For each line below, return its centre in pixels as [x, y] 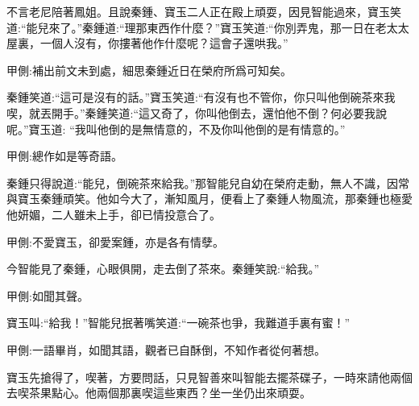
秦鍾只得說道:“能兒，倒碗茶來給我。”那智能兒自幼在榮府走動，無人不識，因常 [208, 182]
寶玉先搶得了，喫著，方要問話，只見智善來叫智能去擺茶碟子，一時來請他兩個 [209, 377]
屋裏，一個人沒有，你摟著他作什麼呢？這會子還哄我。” [147, 43]
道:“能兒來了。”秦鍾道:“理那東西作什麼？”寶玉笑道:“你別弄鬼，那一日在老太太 [208, 27]
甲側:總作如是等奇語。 [64, 156]
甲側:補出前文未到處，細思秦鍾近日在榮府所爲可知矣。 [149, 70]
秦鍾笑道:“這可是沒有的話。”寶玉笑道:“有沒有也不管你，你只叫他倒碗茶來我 [201, 97]
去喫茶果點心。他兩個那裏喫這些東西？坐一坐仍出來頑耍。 [159, 393]
